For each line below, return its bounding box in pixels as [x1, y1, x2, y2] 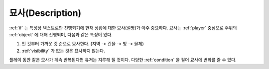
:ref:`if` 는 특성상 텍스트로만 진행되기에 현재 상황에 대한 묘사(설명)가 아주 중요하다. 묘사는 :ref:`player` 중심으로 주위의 [9, 25, 237, 31]
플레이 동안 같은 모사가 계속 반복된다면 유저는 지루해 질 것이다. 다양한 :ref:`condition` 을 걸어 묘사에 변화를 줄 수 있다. [9, 57, 237, 63]
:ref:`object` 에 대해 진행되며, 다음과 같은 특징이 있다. [9, 31, 113, 37]
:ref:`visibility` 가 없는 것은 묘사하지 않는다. [21, 48, 106, 54]
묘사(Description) [9, 7, 82, 18]
